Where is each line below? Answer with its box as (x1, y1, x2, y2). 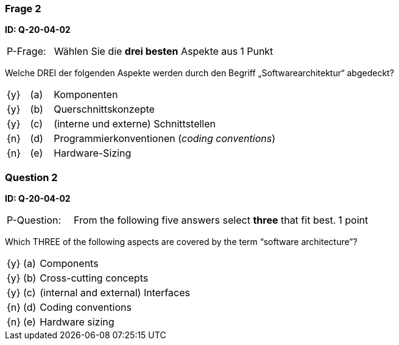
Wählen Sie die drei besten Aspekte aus (54, 45, 238, 58)
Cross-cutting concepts (40, 272, 149, 285)
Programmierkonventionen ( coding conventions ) (54, 132, 276, 145)
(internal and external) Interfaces (40, 286, 190, 299)
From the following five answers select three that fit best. (74, 214, 336, 227)
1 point (338, 214, 369, 227)
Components (40, 257, 99, 270)
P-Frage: (7, 45, 46, 58)
